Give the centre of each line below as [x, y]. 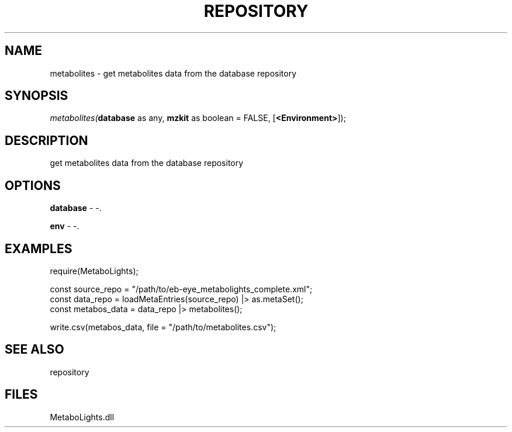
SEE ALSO [34, 350]
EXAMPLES [39, 248]
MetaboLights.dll [82, 417]
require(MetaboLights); [94, 271]
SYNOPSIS [37, 96]
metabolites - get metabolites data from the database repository [173, 73]
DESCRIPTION [46, 140]
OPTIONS [33, 185]
